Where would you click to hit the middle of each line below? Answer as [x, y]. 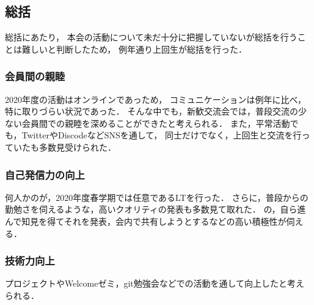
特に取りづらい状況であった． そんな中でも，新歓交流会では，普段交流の [152, 111]
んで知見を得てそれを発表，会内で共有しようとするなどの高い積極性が [146, 221]
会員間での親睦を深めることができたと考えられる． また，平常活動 [156, 123]
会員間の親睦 [35, 76]
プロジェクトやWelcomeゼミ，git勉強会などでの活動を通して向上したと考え [155, 283]
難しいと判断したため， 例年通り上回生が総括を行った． [134, 49]
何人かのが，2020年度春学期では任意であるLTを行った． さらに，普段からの [157, 197]
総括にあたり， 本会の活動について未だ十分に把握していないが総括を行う [151, 37]
